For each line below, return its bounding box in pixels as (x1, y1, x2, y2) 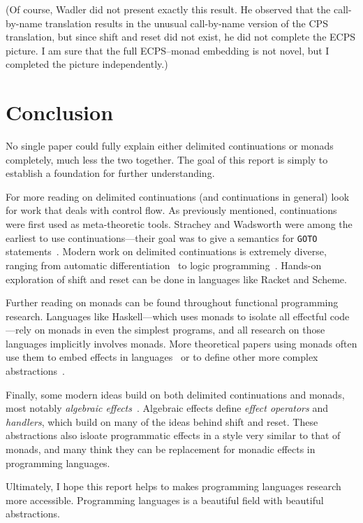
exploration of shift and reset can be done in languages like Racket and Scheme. (6, 271, 347, 286)
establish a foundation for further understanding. (6, 166, 215, 180)
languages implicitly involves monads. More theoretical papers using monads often (6, 336, 357, 350)
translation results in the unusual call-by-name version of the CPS (45, 15, 328, 30)
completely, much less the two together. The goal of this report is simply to (6, 152, 328, 166)
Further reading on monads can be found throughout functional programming (6, 295, 339, 310)
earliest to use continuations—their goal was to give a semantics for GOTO (6, 230, 318, 245)
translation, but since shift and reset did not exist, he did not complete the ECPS (6, 29, 355, 44)
